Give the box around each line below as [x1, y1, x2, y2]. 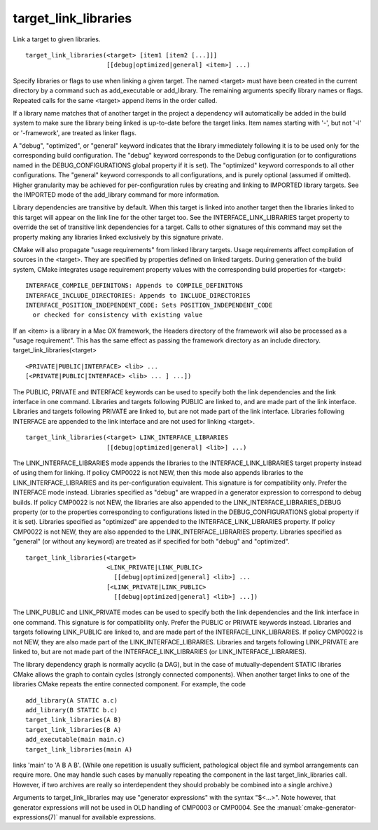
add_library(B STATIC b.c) [25, 706, 118, 714]
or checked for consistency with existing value [32, 311, 203, 319]
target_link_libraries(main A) [25, 745, 133, 753]
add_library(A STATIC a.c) [25, 696, 118, 704]
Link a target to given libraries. [13, 35, 101, 43]
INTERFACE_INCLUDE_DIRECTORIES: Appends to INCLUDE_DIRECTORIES [25, 291, 251, 299]
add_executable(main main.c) [25, 735, 125, 744]
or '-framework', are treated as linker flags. [13, 128, 136, 137]
